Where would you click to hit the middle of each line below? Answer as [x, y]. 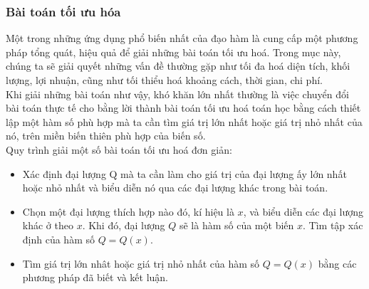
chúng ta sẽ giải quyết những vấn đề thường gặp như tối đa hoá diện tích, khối [178, 66]
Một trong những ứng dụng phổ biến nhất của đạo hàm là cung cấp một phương [182, 38]
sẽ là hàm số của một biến [237, 225]
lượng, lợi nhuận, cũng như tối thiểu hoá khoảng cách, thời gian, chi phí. [164, 80]
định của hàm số [58, 239]
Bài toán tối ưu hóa [63, 11]
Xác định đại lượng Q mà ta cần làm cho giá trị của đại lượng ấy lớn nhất [184, 173]
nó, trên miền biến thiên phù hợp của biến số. [106, 136]
